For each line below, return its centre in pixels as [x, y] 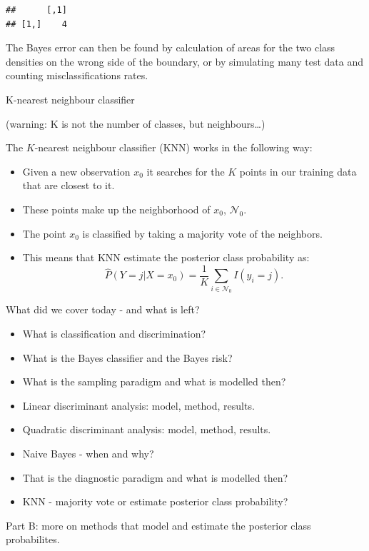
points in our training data [298, 171]
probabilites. [33, 539]
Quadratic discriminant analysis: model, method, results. [147, 429]
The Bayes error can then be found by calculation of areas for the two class [171, 47]
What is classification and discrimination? [114, 334]
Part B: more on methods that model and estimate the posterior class [158, 525]
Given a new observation [76, 171]
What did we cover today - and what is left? [103, 309]
